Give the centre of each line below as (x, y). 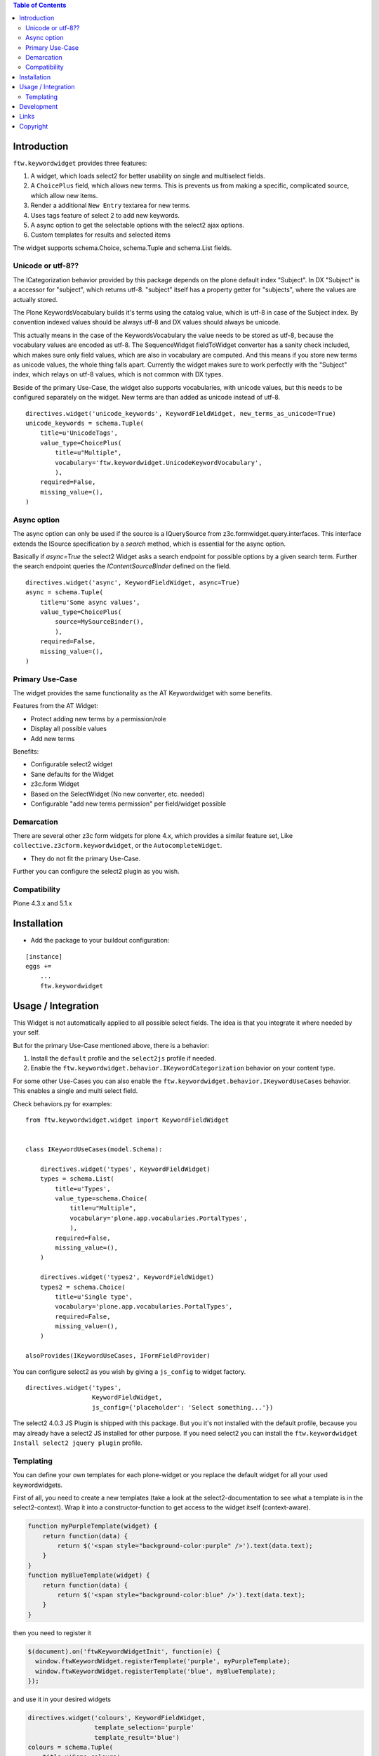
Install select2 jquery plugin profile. (78, 1443)
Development (39, 106)
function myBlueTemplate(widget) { (89, 1575)
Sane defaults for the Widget (72, 774)
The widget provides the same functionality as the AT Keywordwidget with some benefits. (143, 693)
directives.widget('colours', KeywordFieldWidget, (117, 1718)
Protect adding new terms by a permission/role (98, 719)
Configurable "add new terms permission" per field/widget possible (128, 804)
